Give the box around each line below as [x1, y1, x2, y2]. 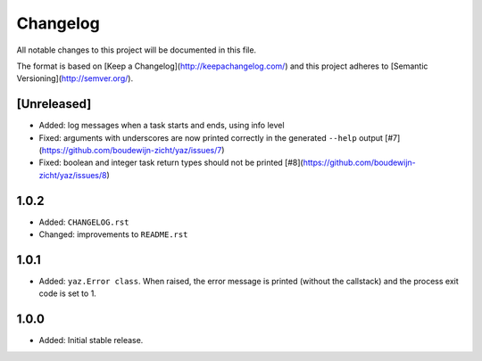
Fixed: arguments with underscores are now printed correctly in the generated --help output [38, 132, 384, 143]
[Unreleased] [16, 96, 92, 111]
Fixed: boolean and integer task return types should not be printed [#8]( [38, 157, 303, 168]
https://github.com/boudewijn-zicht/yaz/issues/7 [41, 145, 222, 156]
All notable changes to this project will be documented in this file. [16, 45, 257, 55]
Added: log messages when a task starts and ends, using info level [38, 120, 285, 131]
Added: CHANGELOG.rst [38, 217, 129, 227]
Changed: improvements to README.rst [38, 229, 188, 240]
